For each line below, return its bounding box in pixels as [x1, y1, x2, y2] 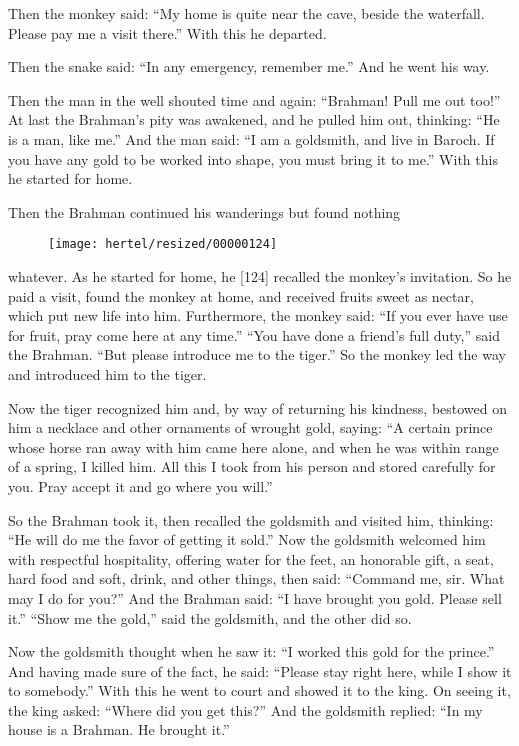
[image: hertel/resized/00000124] [48, 237, 278, 252]
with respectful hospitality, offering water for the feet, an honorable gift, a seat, [8, 548, 494, 569]
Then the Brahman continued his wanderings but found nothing [8, 201, 401, 222]
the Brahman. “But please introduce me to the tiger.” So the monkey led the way [8, 344, 506, 365]
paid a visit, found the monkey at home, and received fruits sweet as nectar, [8, 285, 474, 306]
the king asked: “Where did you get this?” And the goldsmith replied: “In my [8, 699, 483, 720]
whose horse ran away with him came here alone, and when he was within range [8, 436, 499, 457]
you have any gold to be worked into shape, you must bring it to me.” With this [8, 148, 498, 169]
